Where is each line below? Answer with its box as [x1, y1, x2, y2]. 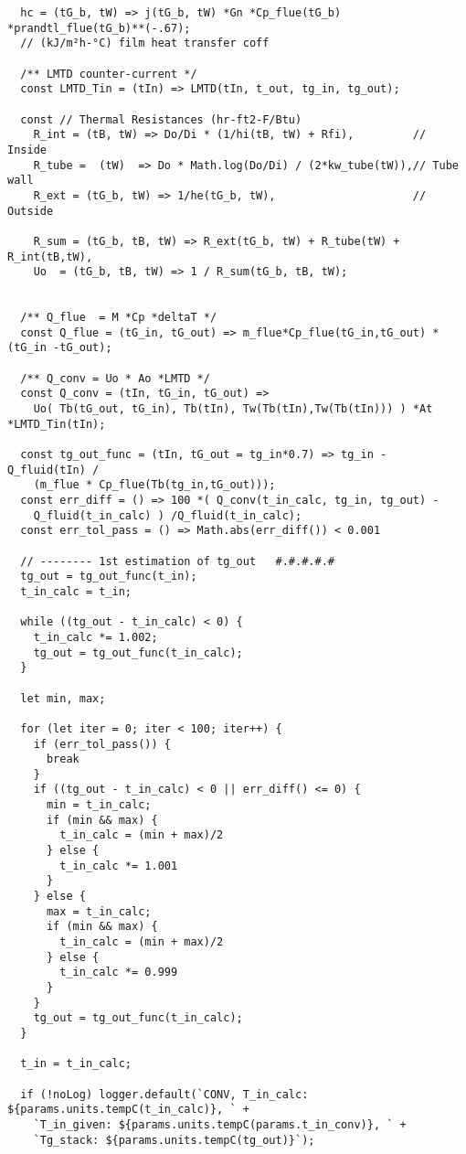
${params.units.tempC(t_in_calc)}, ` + [7, 1103, 249, 1117]
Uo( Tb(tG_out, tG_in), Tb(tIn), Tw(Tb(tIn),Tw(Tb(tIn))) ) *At [33, 402, 433, 416]
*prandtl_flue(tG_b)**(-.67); [7, 21, 191, 35]
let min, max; [20, 691, 106, 705]
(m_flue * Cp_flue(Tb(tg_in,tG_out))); [33, 478, 276, 492]
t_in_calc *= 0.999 [59, 966, 178, 979]
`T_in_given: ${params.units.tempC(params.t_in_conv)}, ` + [33, 1117, 407, 1131]
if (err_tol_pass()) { [33, 737, 171, 751]
